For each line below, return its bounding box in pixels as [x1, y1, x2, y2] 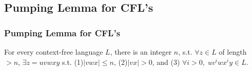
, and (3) [152, 56, 180, 67]
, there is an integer [110, 46, 172, 57]
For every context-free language [4, 46, 103, 57]
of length [219, 46, 247, 57]
